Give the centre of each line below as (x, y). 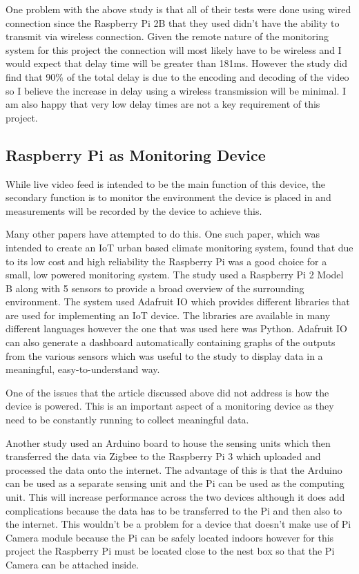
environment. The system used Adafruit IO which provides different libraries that (178, 302)
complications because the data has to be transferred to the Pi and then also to (174, 510)
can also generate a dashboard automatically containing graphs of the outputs (171, 342)
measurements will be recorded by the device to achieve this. (134, 210)
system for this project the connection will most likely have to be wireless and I (174, 49)
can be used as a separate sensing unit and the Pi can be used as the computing (175, 483)
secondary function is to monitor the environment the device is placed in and (168, 197)
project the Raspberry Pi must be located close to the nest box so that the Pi (170, 551)
